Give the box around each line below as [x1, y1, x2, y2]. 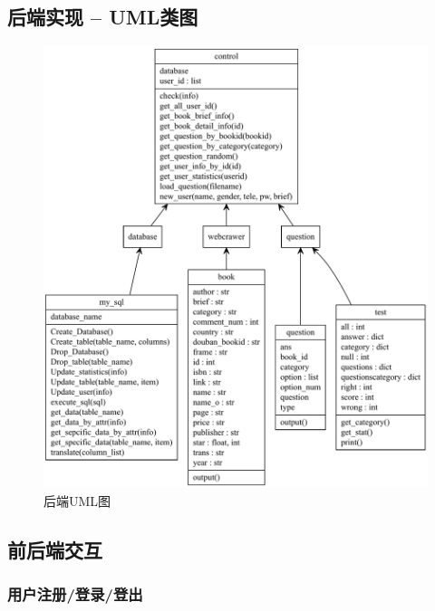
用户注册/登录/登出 [7, 582, 143, 605]
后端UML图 [43, 491, 111, 510]
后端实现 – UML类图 [7, 3, 198, 31]
